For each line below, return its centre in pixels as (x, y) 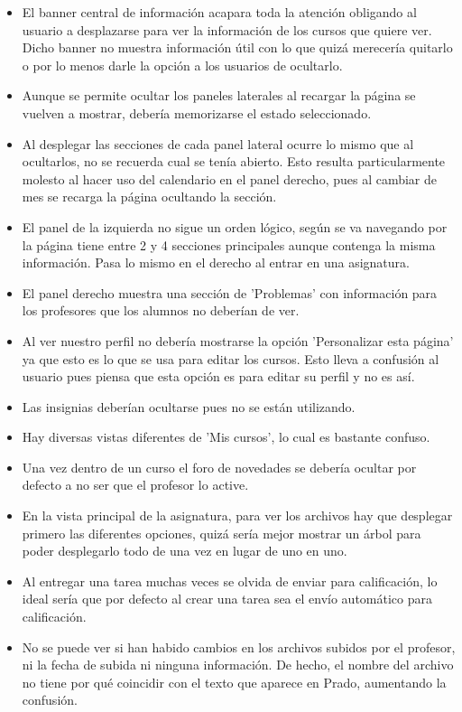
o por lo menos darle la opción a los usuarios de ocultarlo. (182, 65)
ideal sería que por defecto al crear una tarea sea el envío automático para (227, 599)
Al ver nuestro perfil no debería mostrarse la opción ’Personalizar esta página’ (238, 340)
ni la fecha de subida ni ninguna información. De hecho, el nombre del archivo (238, 665)
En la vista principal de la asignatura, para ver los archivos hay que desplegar (237, 515)
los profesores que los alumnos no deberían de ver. (161, 310)
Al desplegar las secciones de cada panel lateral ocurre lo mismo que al (218, 143)
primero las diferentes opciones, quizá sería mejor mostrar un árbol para (222, 533)
